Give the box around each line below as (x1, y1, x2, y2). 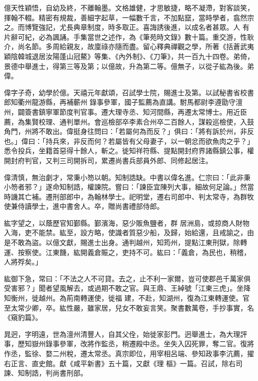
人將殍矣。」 (4, 256, 42, 267)
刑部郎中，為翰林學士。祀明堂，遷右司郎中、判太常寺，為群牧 (52, 191, 254, 201)
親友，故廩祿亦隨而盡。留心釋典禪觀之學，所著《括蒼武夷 (66, 41, 254, 52)
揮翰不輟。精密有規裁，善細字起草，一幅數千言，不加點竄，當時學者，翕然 (4, 12, 247, 22)
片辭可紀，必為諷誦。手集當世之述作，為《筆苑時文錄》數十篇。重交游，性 (4, 31, 247, 42)
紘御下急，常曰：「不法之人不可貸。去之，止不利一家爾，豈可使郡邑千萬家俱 (4, 273, 251, 283)
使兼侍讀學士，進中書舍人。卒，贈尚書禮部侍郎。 (4, 201, 164, 211)
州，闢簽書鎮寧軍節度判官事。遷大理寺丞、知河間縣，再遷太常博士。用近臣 (4, 106, 247, 117)
